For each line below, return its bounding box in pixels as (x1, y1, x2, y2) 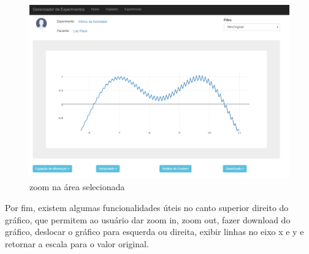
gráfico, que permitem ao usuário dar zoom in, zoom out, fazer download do (5, 213, 291, 226)
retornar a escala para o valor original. (5, 237, 149, 250)
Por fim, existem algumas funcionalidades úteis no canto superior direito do (5, 201, 289, 214)
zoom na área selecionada (29, 180, 125, 193)
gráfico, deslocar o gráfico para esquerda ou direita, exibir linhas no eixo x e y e (5, 225, 304, 238)
